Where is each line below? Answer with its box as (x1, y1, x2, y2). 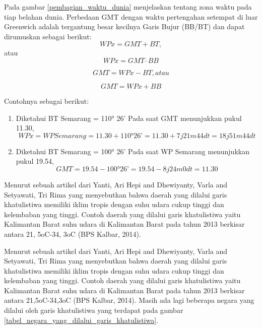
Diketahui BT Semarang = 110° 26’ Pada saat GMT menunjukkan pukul (16, 112, 242, 123)
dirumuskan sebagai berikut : (4, 31, 92, 41)
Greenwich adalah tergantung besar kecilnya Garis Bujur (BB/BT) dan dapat (4, 21, 245, 32)
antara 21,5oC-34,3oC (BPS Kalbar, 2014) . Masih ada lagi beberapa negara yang (4, 295, 254, 305)
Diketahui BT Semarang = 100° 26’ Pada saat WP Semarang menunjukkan (16, 146, 249, 156)
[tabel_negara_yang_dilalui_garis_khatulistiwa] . (4, 314, 158, 325)
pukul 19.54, (16, 156, 54, 166)
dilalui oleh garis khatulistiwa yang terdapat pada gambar (4, 305, 183, 315)
